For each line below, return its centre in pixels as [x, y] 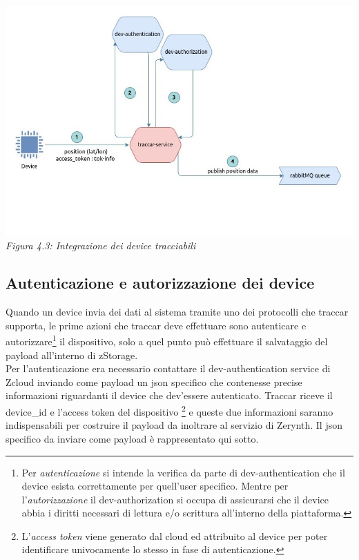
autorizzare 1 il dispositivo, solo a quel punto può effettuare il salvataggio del [167, 340]
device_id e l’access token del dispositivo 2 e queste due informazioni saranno [169, 411]
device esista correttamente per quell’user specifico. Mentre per [155, 486]
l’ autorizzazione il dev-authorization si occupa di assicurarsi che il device [175, 499]
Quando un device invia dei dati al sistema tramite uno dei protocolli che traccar [177, 312]
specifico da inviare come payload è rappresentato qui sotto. [132, 438]
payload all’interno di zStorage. [72, 355]
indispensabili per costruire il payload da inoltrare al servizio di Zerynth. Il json [174, 425]
